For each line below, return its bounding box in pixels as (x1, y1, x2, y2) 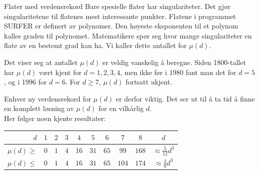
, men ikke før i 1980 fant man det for (120, 66, 236, 77)
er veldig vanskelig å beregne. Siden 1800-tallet (102, 56, 246, 67)
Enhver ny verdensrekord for (4, 93, 91, 103)
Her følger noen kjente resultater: (4, 112, 106, 123)
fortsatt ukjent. (125, 76, 172, 87)
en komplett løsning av (4, 103, 74, 113)
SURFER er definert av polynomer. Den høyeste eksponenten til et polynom (4, 20, 238, 31)
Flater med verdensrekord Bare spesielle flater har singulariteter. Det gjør (4, 1, 230, 11)
